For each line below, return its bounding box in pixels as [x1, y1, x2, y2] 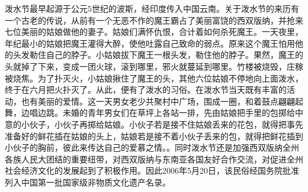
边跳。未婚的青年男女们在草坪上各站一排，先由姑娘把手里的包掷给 [37, 106, 295, 119]
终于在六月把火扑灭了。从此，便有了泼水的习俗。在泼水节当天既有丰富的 [5, 83, 287, 96]
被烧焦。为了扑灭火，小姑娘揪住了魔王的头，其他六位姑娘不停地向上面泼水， [5, 71, 303, 84]
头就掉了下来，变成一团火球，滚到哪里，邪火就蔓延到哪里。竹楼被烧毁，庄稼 [5, 60, 303, 72]
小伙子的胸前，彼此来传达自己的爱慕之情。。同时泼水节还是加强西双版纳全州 [5, 141, 299, 154]
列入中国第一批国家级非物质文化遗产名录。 [5, 175, 171, 188]
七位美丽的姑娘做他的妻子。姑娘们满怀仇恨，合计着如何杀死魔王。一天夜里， [5, 25, 303, 38]
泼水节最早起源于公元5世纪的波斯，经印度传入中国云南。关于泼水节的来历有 [5, 2, 299, 14]
